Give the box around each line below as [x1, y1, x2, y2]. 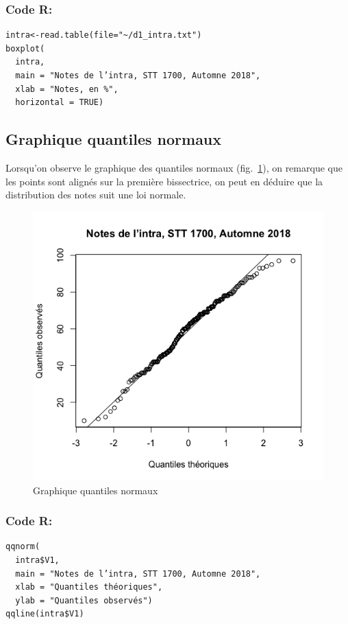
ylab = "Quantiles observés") [15, 595, 153, 605]
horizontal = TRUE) [15, 97, 104, 108]
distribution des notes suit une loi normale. [5, 187, 186, 202]
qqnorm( [5, 542, 40, 552]
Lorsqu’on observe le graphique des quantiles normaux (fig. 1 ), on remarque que [5, 160, 343, 174]
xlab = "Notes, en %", [15, 84, 119, 94]
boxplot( [5, 43, 45, 54]
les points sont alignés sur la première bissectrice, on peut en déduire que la [5, 174, 323, 188]
